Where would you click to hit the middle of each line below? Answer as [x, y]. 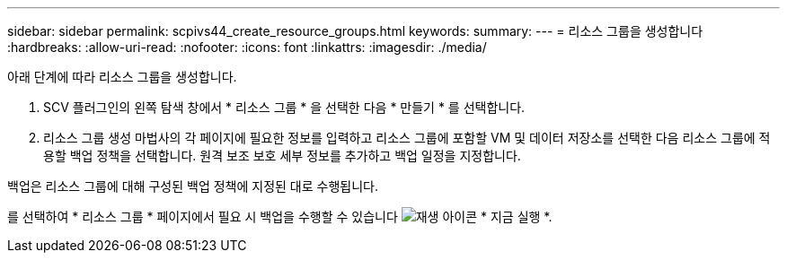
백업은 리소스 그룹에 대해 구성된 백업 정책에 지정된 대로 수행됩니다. [193, 186]
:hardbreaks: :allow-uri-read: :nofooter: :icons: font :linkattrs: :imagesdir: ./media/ [247, 47]
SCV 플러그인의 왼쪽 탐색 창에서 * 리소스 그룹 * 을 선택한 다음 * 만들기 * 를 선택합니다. [284, 107]
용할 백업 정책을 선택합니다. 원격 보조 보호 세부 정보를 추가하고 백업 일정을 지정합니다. [282, 156]
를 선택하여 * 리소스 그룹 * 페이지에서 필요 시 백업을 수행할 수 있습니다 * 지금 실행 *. [280, 217]
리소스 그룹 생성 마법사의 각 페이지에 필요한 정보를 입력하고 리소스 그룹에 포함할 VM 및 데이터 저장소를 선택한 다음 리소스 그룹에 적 [407, 138]
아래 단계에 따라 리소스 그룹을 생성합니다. [122, 77]
